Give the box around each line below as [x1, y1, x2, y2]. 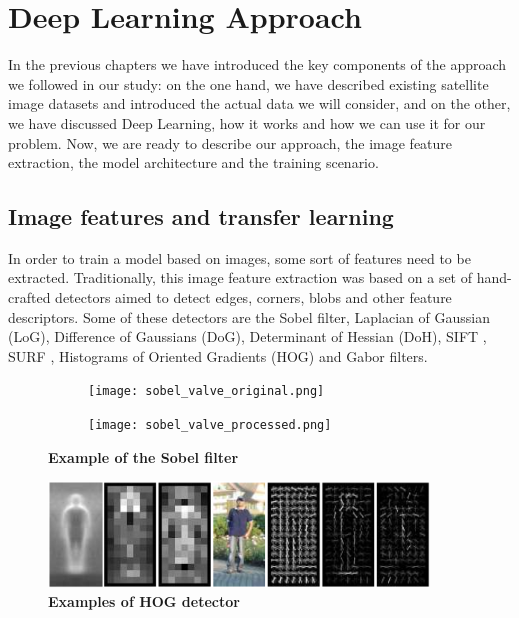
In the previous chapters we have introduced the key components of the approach [8, 54, 507, 75]
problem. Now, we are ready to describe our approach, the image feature [8, 132, 453, 153]
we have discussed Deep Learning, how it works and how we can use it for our [8, 112, 486, 133]
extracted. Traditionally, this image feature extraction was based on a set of [8, 267, 473, 288]
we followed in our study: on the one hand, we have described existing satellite [8, 73, 489, 94]
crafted [8, 287, 51, 308]
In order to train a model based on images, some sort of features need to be [8, 247, 471, 268]
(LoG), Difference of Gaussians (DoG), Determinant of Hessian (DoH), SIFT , [8, 326, 487, 347]
